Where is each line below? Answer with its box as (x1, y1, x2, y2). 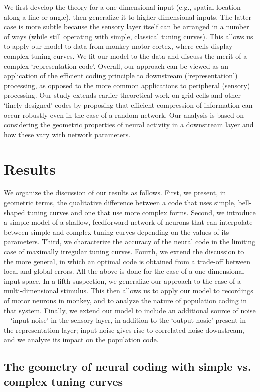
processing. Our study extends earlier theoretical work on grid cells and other (4, 90, 241, 100)
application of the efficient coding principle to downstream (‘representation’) (4, 70, 238, 81)
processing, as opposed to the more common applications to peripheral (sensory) (4, 80, 250, 90)
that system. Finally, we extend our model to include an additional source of (4, 305, 238, 315)
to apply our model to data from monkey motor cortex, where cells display (4, 41, 233, 51)
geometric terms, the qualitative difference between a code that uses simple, (4, 197, 236, 208)
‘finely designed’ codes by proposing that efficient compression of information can (4, 99, 253, 110)
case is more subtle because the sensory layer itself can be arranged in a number (4, 21, 249, 32)
